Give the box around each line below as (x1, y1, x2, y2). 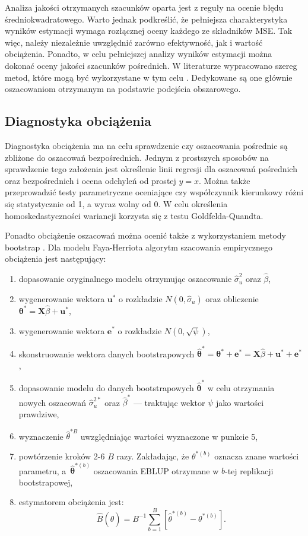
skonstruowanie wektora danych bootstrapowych (18, 347, 195, 360)
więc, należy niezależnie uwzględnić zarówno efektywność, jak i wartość (5, 36, 263, 48)
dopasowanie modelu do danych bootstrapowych (18, 382, 194, 394)
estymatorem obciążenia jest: (18, 496, 124, 508)
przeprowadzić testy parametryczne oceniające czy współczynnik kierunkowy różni (5, 186, 304, 198)
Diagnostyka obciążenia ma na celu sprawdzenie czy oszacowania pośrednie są (5, 139, 288, 151)
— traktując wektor (133, 396, 205, 408)
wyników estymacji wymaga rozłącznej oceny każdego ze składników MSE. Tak (5, 24, 293, 37)
